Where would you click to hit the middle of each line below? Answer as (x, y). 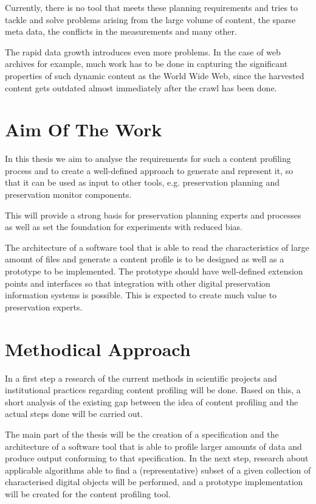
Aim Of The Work (84, 129)
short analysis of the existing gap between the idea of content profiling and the (152, 401)
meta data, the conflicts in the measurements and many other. (121, 31)
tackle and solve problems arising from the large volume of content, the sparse (150, 19)
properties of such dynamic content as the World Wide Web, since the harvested (155, 75)
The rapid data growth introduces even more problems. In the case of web (143, 51)
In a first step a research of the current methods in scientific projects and (141, 378)
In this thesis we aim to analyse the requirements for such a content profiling (148, 159)
